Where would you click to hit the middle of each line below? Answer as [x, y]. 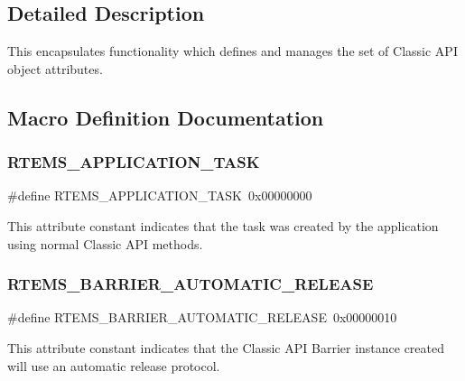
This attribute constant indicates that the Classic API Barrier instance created [226, 347]
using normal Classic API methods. [105, 243]
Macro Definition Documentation [166, 117]
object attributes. [55, 68]
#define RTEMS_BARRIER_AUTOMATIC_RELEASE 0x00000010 [202, 317]
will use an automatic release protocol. [114, 365]
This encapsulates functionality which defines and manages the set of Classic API [232, 51]
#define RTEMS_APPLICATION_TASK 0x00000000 [160, 195]
